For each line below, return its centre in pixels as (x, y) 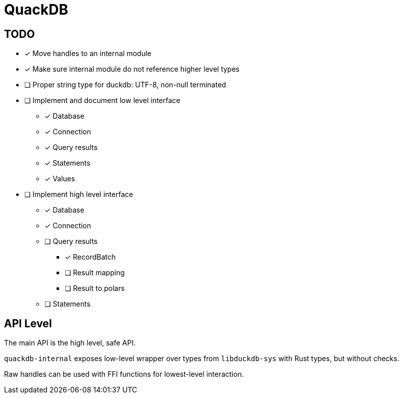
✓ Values (60, 179)
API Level (28, 323)
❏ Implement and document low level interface (102, 101)
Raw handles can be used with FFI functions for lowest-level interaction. (124, 374)
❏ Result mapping (95, 273)
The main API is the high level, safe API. (70, 343)
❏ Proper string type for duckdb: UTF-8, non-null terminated (125, 85)
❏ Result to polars (95, 288)
